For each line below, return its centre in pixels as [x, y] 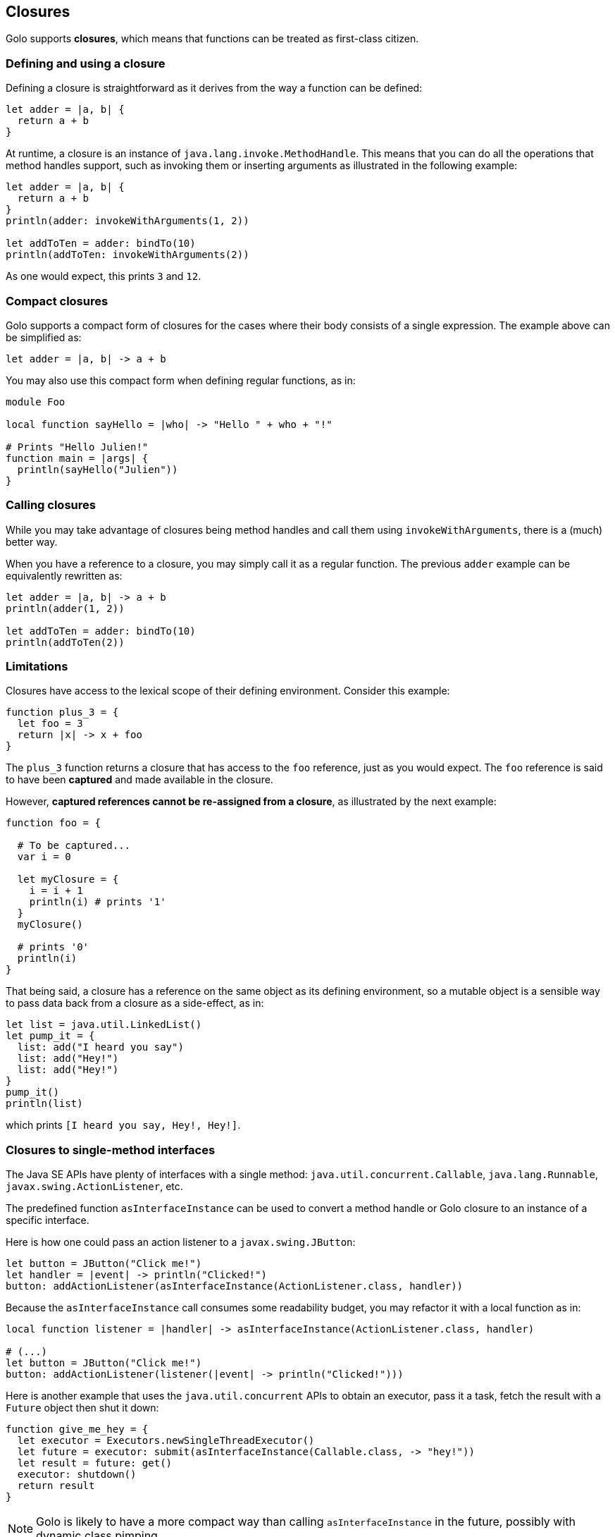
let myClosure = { [68, 880]
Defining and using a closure [86, 63]
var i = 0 [44, 857]
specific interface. [48, 1220]
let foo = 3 [50, 724]
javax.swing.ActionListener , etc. [94, 1187]
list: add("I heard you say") [100, 1047]
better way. [32, 541]
